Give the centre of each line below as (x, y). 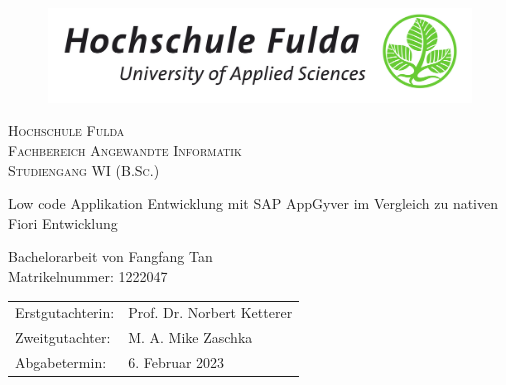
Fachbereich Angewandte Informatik (125, 150)
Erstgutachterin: (65, 312)
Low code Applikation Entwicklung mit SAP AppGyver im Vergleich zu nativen (253, 203)
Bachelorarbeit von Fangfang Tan (110, 256)
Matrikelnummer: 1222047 (88, 275)
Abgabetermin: (61, 362)
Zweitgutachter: (63, 337)
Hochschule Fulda (66, 130)
